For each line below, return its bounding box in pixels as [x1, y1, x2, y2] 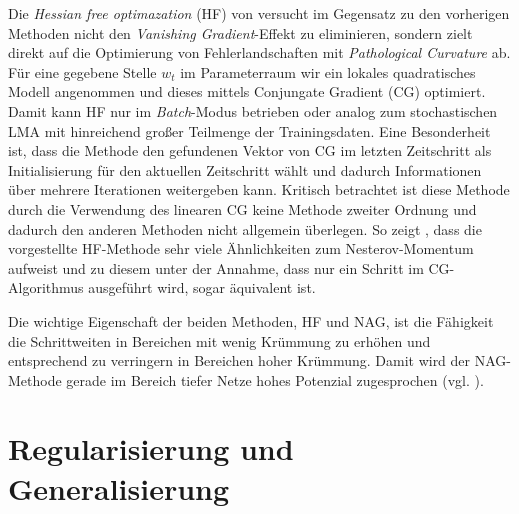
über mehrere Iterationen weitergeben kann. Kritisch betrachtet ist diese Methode [8, 179, 510, 200]
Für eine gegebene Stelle [8, 61, 157, 82]
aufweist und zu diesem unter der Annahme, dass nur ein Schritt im [8, 257, 424, 278]
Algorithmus [8, 277, 84, 298]
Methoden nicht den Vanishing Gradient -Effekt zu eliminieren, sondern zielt [8, 22, 473, 43]
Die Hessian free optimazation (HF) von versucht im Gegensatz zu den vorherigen [8, 3, 510, 23]
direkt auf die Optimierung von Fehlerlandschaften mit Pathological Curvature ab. [8, 42, 511, 63]
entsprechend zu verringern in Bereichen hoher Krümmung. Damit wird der [8, 350, 471, 371]
